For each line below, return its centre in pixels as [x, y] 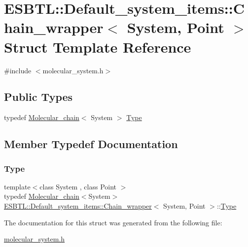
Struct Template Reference [98, 46]
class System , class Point [78, 186]
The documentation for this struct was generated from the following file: [113, 222]
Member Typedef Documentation [91, 144]
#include [18, 70]
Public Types [38, 97]
